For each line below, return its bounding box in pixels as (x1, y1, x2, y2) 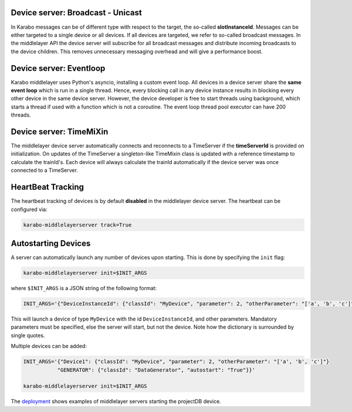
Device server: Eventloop (11, 63, 106, 73)
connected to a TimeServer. (11, 167, 79, 174)
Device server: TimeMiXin (11, 127, 109, 137)
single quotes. (11, 332, 45, 339)
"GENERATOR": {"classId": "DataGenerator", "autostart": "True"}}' (57, 366, 255, 373)
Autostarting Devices (11, 238, 91, 248)
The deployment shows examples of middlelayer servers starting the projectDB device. (11, 398, 221, 405)
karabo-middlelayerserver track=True (23, 222, 132, 228)
